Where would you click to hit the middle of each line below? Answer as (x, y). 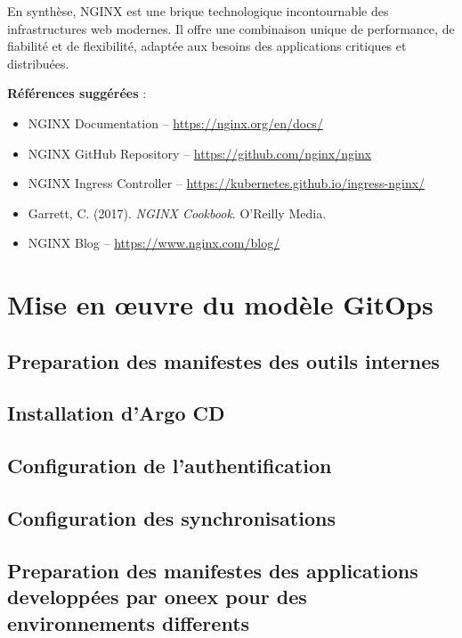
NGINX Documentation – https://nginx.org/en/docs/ (175, 123)
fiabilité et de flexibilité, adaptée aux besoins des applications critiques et (207, 46)
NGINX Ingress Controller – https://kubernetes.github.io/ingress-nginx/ (227, 183)
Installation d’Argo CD (116, 413)
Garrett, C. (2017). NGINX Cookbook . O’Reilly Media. (177, 213)
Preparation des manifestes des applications (213, 570)
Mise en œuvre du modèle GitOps (220, 304)
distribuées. (38, 63)
